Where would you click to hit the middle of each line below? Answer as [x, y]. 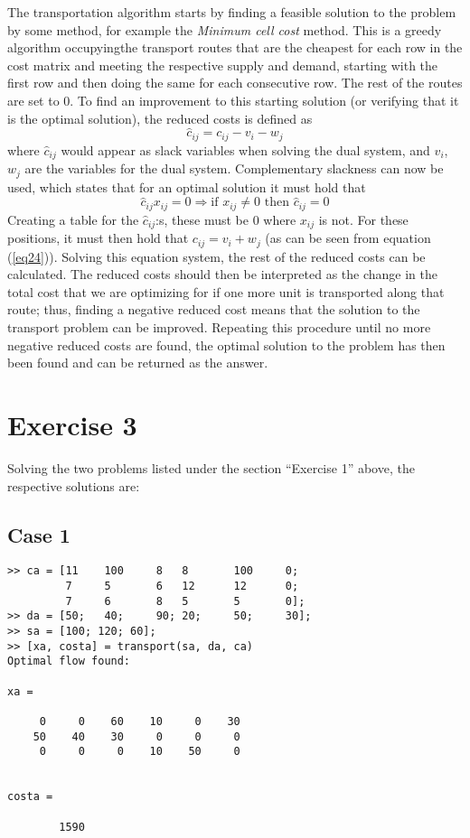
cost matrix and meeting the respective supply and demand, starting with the [223, 65]
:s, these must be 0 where [226, 219]
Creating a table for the [73, 219]
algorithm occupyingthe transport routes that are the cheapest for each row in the [235, 47]
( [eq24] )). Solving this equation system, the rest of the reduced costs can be [216, 256]
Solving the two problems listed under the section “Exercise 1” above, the [211, 467]
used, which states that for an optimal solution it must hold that [187, 186]
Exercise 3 [72, 425]
